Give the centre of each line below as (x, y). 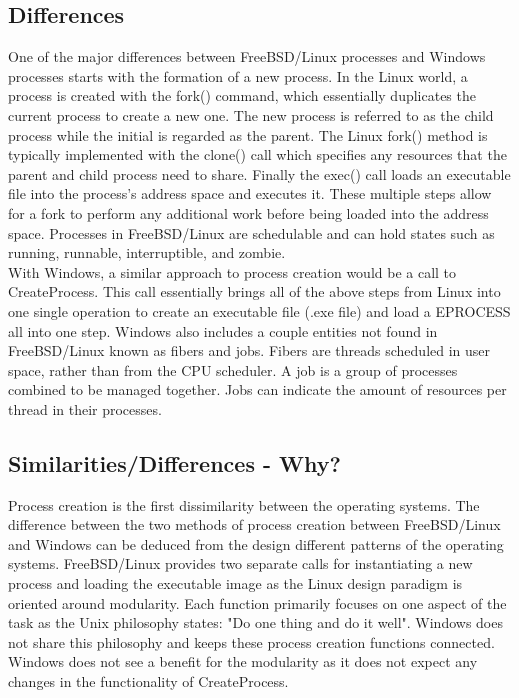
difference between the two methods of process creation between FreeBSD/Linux (254, 524)
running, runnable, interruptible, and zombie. (147, 252)
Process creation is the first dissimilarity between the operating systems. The (244, 504)
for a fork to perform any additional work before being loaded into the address (248, 212)
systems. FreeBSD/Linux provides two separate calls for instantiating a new (240, 563)
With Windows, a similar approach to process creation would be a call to (232, 271)
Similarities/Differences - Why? (174, 462)
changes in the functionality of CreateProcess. (148, 681)
